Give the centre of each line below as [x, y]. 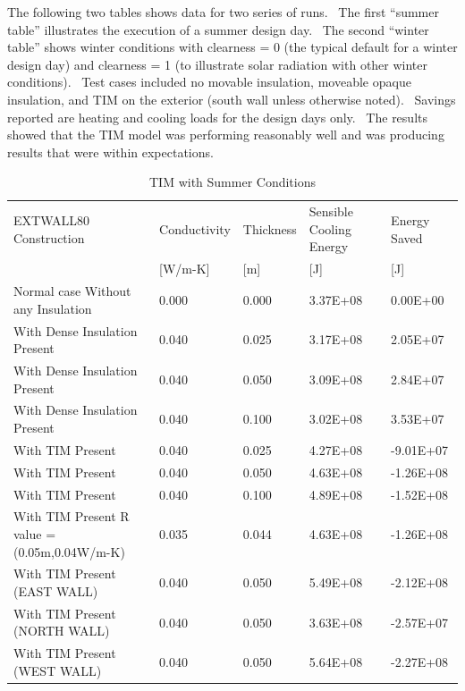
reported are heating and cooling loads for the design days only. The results [217, 117]
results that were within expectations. [110, 152]
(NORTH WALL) [62, 631]
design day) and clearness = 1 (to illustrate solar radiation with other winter [218, 64]
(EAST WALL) [56, 590]
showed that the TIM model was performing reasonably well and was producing [226, 135]
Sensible [331, 211]
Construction [49, 237]
